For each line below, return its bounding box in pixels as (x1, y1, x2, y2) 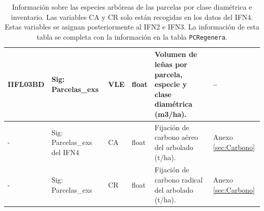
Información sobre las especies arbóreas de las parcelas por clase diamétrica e (12, 2, 252, 12)
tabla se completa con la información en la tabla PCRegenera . (37, 31, 227, 42)
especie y (154, 79, 187, 89)
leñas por (154, 59, 187, 70)
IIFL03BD (8, 79, 45, 89)
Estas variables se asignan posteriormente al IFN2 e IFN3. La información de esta (5, 21, 259, 32)
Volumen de (154, 49, 197, 59)
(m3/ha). (154, 109, 187, 119)
